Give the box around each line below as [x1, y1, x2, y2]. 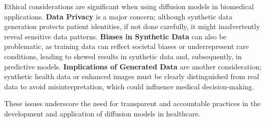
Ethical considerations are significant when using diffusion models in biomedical [4, 1, 254, 11]
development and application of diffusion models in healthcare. [4, 108, 201, 118]
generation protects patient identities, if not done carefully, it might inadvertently [4, 21, 260, 32]
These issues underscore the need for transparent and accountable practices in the [4, 98, 261, 109]
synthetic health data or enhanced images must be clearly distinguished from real [4, 71, 259, 82]
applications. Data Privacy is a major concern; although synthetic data [4, 11, 233, 21]
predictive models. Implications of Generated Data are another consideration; [4, 61, 262, 71]
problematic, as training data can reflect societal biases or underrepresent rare [4, 41, 249, 52]
